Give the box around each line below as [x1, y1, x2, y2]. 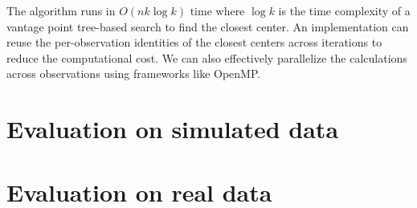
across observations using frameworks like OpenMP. [6, 65, 261, 82]
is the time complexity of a [278, 2, 411, 18]
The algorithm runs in [6, 2, 116, 18]
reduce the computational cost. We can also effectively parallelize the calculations [6, 49, 407, 66]
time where [190, 2, 245, 18]
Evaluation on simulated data [6, 112, 339, 145]
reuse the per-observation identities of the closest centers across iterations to [6, 34, 382, 51]
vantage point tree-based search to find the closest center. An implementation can [6, 18, 409, 35]
